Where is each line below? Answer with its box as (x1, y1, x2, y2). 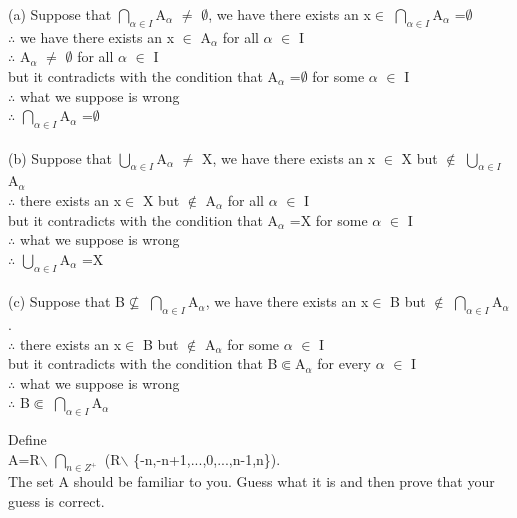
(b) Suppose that (8, 147, 112, 168)
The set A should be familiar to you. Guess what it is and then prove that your (8, 471, 495, 492)
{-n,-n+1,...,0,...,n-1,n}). (133, 448, 281, 469)
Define (8, 429, 47, 450)
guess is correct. (8, 491, 105, 512)
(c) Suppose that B (8, 291, 125, 312)
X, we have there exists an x (201, 147, 376, 168)
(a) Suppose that (8, 4, 112, 24)
